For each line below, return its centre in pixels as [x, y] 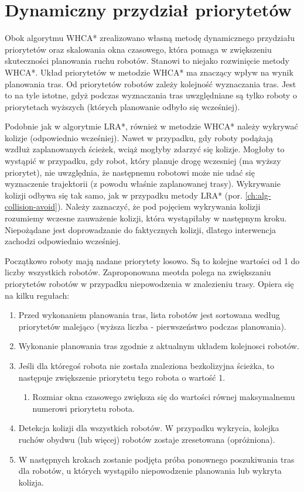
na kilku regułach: [37, 295]
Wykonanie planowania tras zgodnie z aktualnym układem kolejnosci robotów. [159, 346]
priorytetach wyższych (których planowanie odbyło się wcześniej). [122, 106]
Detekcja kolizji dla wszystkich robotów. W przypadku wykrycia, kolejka [149, 428]
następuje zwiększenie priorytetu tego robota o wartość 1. [122, 377]
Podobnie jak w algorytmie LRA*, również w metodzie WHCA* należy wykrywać [151, 126]
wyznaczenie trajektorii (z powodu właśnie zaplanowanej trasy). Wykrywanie [143, 184]
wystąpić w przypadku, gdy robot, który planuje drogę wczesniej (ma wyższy [143, 161]
